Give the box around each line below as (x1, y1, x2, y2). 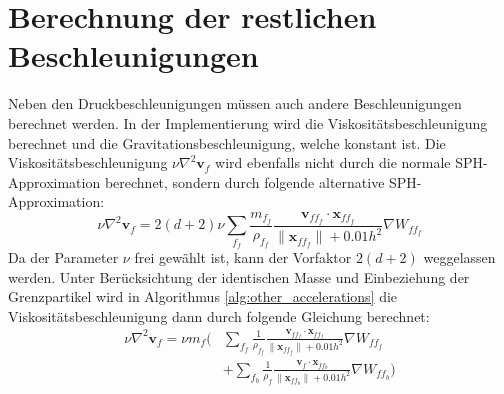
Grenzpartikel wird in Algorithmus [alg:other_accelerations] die (8, 286, 398, 307)
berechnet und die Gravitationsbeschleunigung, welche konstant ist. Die (8, 132, 446, 153)
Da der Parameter (8, 246, 119, 267)
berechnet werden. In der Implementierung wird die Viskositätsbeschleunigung (8, 112, 488, 133)
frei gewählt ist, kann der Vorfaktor (134, 246, 352, 267)
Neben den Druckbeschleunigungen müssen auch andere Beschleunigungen (8, 93, 462, 114)
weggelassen (423, 246, 496, 267)
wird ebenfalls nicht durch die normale (215, 152, 451, 173)
